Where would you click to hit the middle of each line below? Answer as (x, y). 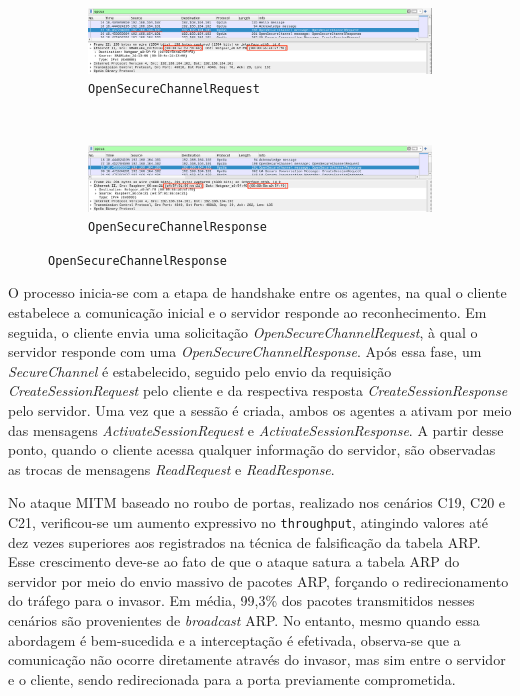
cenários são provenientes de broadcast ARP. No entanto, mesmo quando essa (244, 619)
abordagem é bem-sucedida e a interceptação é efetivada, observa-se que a (234, 639)
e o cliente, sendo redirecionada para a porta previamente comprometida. (232, 678)
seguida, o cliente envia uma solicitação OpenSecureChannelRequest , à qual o (243, 331)
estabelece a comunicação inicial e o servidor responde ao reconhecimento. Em (247, 312)
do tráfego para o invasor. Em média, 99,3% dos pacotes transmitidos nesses (241, 600)
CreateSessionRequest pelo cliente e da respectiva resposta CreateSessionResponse (258, 390)
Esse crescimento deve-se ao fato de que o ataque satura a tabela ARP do (234, 561)
